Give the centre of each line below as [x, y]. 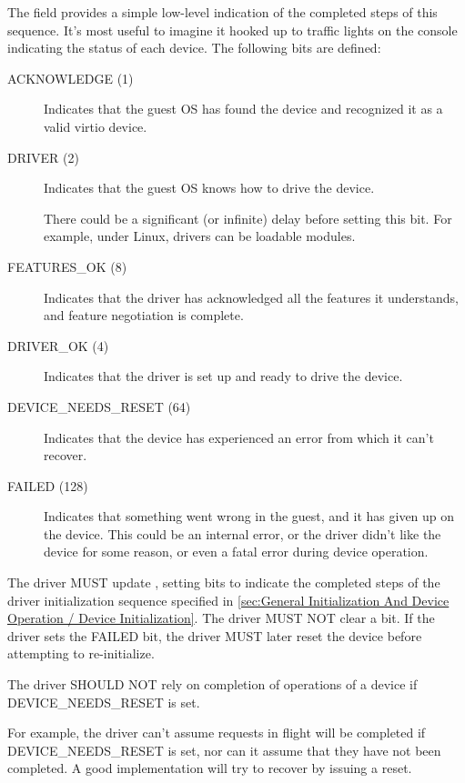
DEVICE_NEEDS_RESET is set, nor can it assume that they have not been [224, 750]
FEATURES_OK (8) [67, 266]
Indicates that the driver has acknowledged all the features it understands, [251, 297]
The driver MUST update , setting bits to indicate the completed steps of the [224, 582]
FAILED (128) [48, 485]
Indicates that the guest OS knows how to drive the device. [209, 188]
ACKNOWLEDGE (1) [71, 78]
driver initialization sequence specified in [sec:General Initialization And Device [228, 600]
